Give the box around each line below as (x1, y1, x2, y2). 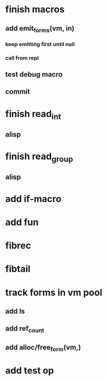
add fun (5, 216, 39, 228)
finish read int (5, 108, 61, 121)
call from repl (5, 54, 39, 61)
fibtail (5, 263, 31, 275)
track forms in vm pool (5, 286, 103, 298)
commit (5, 87, 30, 96)
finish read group (5, 150, 73, 164)
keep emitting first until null (5, 40, 75, 48)
